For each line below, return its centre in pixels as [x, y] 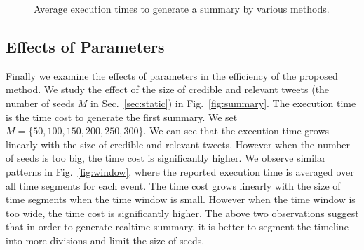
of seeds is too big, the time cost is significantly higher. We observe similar [166, 158]
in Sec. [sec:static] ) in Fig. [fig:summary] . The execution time [223, 103]
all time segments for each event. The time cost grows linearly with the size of [173, 185]
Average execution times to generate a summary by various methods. [182, 8]
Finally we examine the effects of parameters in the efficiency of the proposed [172, 75]
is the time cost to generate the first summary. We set [122, 117]
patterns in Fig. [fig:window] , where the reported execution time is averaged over [180, 171]
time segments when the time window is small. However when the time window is [181, 199]
